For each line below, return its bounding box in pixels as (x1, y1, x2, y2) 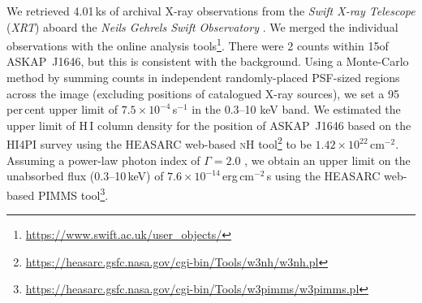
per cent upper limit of (6, 101, 118, 118)
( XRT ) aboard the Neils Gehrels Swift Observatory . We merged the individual (6, 18, 398, 35)
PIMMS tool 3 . (37, 184, 109, 203)
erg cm (222, 167, 255, 184)
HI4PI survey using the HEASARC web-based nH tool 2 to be (6, 133, 312, 153)
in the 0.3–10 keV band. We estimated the (192, 101, 401, 118)
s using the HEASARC (266, 167, 381, 184)
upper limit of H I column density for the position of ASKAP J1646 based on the (6, 116, 411, 133)
